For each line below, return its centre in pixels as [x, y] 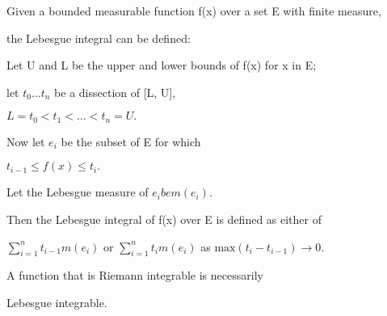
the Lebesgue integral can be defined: [99, 38]
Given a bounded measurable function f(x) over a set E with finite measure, [194, 11]
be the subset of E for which [131, 141]
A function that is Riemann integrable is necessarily [135, 275]
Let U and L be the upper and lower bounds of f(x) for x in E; [162, 65]
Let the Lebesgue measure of [78, 192]
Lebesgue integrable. [57, 302]
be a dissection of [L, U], [115, 92]
